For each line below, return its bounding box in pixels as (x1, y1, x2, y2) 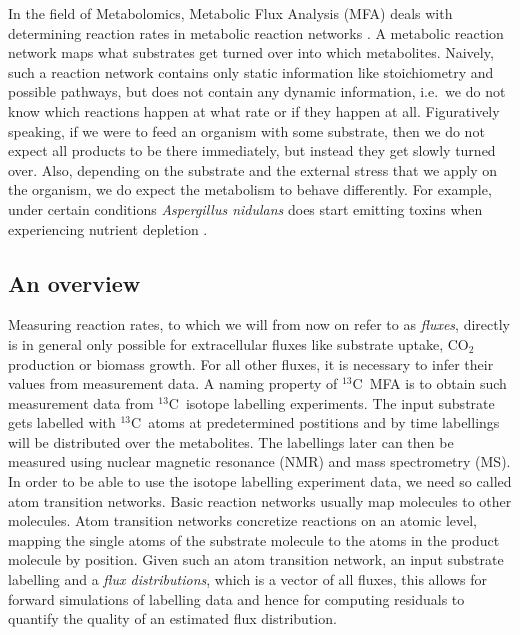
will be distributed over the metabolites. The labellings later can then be (8, 431, 454, 452)
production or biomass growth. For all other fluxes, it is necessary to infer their (8, 353, 494, 374)
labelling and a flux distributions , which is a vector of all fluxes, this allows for (8, 569, 488, 590)
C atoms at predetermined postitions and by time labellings (131, 412, 500, 433)
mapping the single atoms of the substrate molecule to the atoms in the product (8, 529, 500, 550)
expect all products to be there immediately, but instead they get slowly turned (8, 140, 496, 161)
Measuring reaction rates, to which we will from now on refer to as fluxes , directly (8, 314, 510, 335)
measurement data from (8, 392, 154, 413)
